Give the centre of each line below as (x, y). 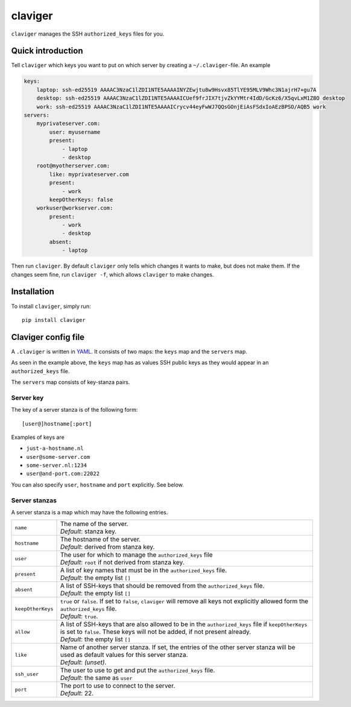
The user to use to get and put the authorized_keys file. (138, 670)
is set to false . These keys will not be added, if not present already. (156, 632)
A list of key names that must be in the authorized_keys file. (144, 571)
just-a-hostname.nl (55, 449)
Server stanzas (34, 500)
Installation (33, 292)
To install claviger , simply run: (51, 306)
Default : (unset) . (83, 662)
